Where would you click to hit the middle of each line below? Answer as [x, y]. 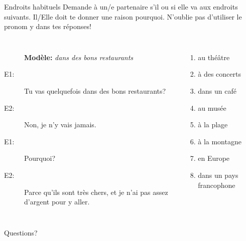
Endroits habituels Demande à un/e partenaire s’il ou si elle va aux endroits [121, 7]
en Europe [214, 158]
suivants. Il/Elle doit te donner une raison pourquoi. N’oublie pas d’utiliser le [123, 16]
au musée [212, 107]
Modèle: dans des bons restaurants [79, 57]
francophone [217, 185]
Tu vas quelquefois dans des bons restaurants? [95, 90]
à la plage [213, 125]
